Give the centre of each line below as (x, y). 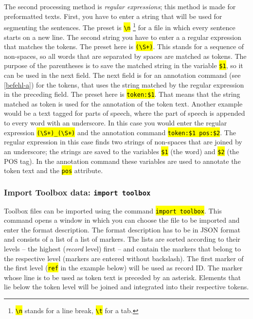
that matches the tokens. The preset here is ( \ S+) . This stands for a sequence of (124, 46)
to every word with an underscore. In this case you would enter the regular (116, 123)
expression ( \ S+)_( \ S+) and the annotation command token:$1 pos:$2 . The (120, 132)
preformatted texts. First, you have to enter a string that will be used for (113, 16)
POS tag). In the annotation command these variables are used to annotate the (122, 161)
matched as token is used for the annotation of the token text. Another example (123, 103)
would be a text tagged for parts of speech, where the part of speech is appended (125, 113)
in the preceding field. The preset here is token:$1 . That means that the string (122, 94)
